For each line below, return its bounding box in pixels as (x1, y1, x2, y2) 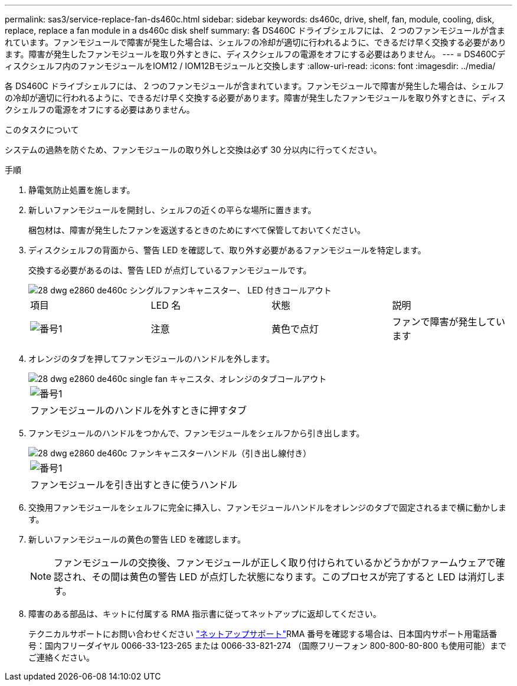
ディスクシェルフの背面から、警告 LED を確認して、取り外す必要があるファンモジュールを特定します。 (28, 245, 426, 255)
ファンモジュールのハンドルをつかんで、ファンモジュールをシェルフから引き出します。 (28, 428, 365, 438)
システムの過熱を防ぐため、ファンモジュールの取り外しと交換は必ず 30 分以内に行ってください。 (5, 145, 382, 155)
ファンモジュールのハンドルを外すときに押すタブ (30, 404, 247, 416)
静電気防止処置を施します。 (28, 185, 135, 195)
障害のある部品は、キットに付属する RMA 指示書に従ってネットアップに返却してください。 (28, 609, 381, 619)
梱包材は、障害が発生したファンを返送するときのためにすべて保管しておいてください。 (28, 225, 365, 235)
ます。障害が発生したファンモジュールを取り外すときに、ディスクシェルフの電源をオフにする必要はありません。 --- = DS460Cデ (5, 49, 506, 59)
